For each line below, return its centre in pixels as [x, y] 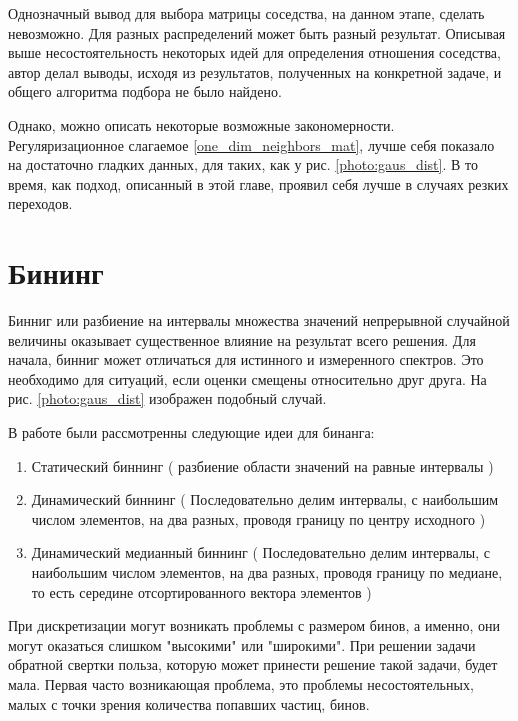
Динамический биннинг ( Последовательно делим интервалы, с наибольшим [265, 499]
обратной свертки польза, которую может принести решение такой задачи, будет [253, 664]
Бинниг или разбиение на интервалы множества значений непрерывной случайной [259, 320]
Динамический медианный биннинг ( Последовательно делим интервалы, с [261, 552]
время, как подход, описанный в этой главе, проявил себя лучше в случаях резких [258, 183]
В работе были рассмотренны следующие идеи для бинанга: [191, 432]
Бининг [56, 272]
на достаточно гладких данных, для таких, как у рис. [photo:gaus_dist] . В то [243, 164]
